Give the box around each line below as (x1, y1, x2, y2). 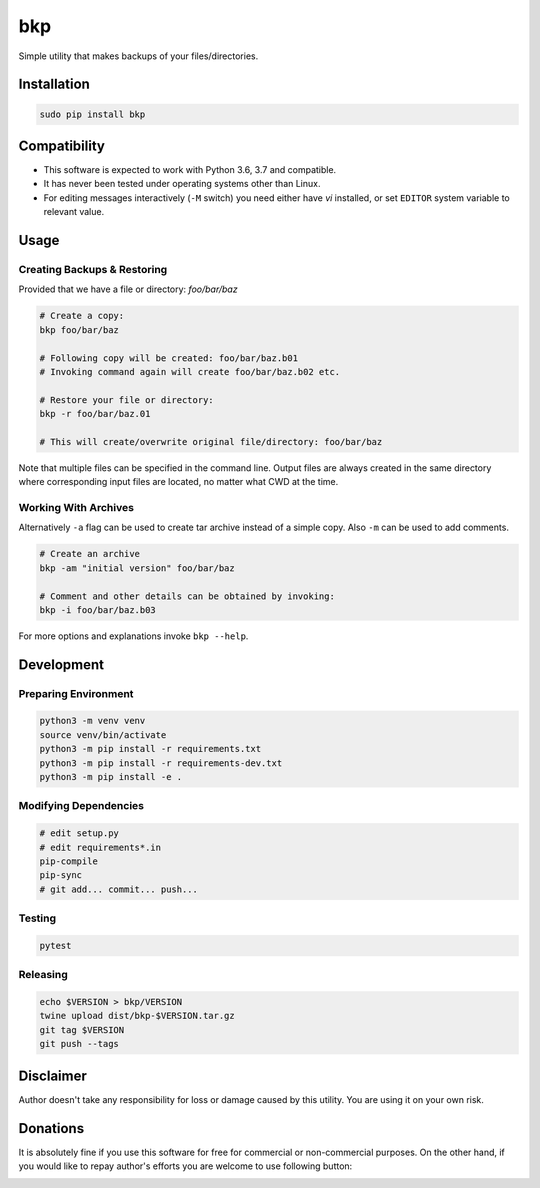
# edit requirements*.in (39, 841, 162, 853)
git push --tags (39, 1038, 120, 1050)
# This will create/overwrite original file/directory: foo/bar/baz (39, 436, 383, 447)
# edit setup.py (39, 828, 120, 839)
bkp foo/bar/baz (39, 324, 120, 335)
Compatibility (18, 137, 105, 154)
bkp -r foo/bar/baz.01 (39, 408, 151, 420)
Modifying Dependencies (18, 799, 145, 813)
